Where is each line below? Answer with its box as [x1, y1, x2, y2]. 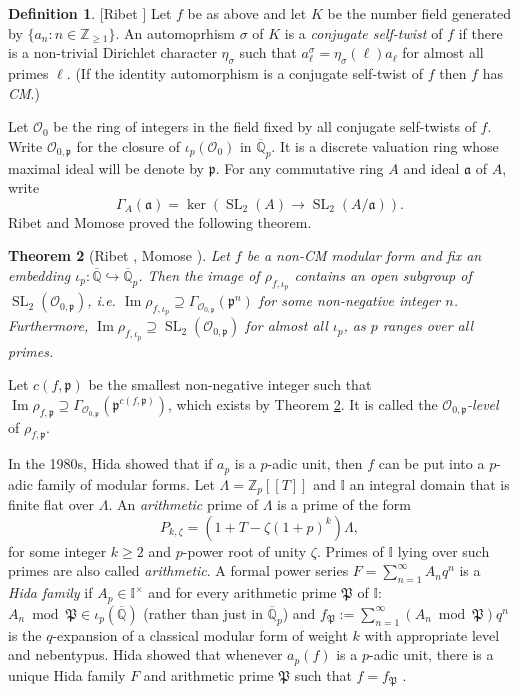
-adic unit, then [267, 453, 363, 474]
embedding [8, 264, 71, 285]
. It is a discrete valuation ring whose [271, 135, 499, 156]
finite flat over [8, 494, 94, 515]
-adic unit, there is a [368, 644, 494, 665]
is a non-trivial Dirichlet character [8, 42, 217, 63]
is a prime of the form [277, 494, 411, 515]
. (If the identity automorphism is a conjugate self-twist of [66, 62, 424, 83]
